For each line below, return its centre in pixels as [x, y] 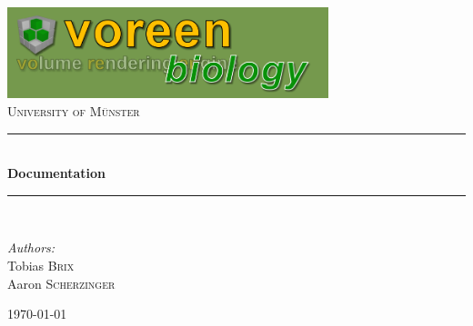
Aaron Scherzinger [61, 283]
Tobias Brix [41, 266]
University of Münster [74, 111]
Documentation [57, 173]
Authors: [31, 247]
